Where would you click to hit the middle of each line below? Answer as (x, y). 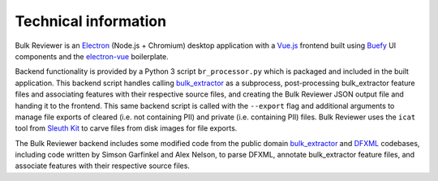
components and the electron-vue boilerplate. (92, 56)
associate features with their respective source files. (103, 166)
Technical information (90, 21)
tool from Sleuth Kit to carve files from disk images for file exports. (126, 128)
